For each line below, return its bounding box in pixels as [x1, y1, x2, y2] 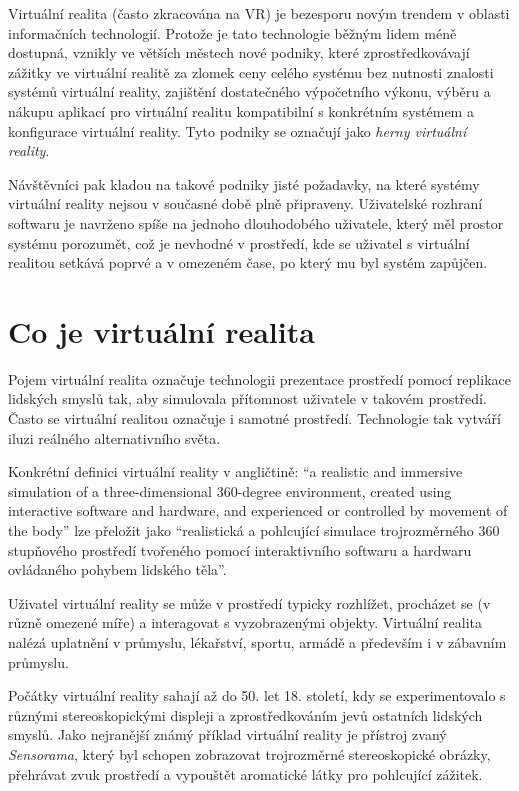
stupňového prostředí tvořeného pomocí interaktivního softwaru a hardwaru [8, 539, 472, 560]
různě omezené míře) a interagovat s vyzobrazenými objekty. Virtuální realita [8, 612, 482, 633]
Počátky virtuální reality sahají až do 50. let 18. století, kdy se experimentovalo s [8, 685, 506, 706]
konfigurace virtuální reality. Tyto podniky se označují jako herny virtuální [8, 120, 467, 141]
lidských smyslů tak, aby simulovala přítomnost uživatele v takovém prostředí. [8, 388, 487, 409]
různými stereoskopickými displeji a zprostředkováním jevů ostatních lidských [8, 704, 483, 725]
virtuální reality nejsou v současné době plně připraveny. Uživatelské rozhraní [8, 193, 483, 214]
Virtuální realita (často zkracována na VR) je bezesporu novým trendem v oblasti [8, 3, 510, 23]
